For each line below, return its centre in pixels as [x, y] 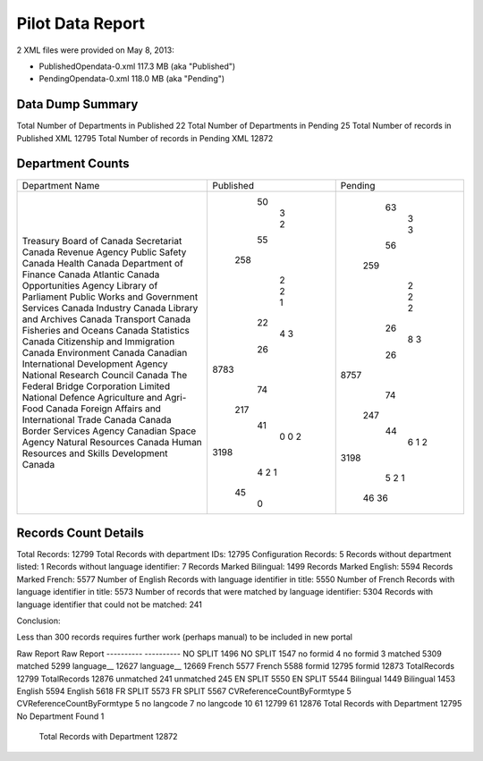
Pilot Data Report [80, 23]
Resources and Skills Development [95, 453]
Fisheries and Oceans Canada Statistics [106, 330]
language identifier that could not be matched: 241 [110, 605]
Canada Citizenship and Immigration [98, 342]
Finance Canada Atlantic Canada [91, 275]
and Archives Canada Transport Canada [106, 319]
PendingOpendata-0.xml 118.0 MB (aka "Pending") [132, 79]
